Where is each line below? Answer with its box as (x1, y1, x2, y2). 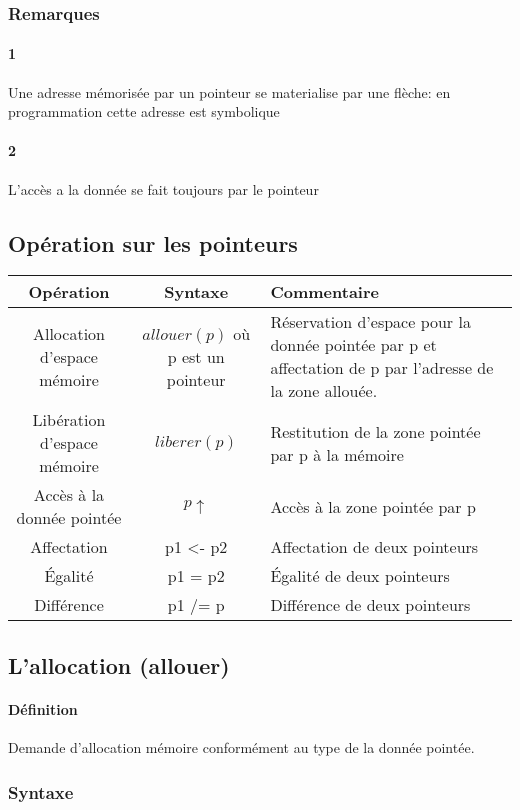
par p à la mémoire (270, 442, 404, 466)
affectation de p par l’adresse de (270, 356, 494, 380)
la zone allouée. (270, 379, 378, 403)
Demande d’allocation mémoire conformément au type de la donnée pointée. (8, 737, 475, 757)
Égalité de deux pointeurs (270, 564, 450, 588)
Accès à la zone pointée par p (270, 494, 476, 518)
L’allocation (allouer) (8, 649, 230, 680)
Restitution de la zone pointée (270, 419, 481, 443)
